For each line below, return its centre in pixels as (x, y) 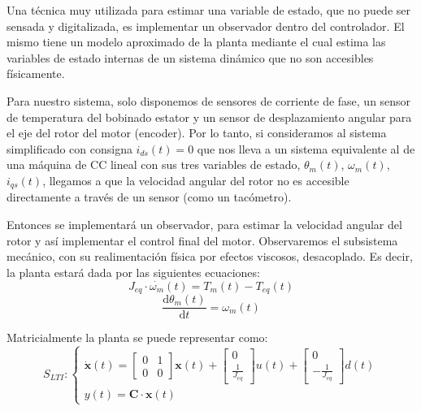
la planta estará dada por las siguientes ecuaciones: (133, 272)
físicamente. (36, 74)
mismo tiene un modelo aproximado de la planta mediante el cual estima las (196, 42)
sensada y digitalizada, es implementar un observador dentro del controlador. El (206, 26)
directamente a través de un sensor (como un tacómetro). (149, 197)
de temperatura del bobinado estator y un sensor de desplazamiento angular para (209, 117)
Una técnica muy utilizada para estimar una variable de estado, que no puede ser (208, 10)
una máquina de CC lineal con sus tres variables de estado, (154, 164)
